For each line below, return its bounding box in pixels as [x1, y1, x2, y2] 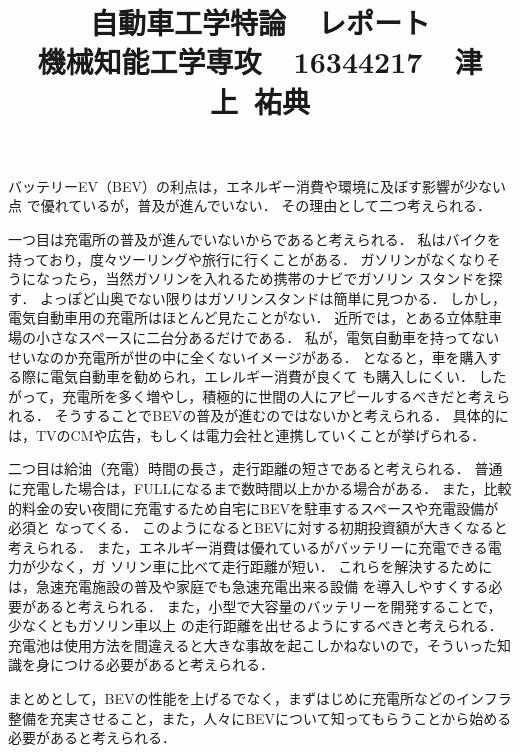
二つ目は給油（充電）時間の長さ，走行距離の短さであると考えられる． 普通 [8, 458, 503, 479]
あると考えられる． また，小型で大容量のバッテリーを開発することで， [35, 595, 502, 616]
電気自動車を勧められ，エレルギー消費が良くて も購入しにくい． [49, 366, 474, 387]
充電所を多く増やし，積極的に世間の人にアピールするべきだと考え [62, 385, 497, 406]
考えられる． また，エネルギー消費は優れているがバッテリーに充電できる [8, 536, 488, 557]
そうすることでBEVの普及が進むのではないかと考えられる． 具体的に [54, 405, 509, 426]
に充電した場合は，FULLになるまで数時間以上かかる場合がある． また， [8, 478, 484, 499]
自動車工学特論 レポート [89, 2, 431, 43]
